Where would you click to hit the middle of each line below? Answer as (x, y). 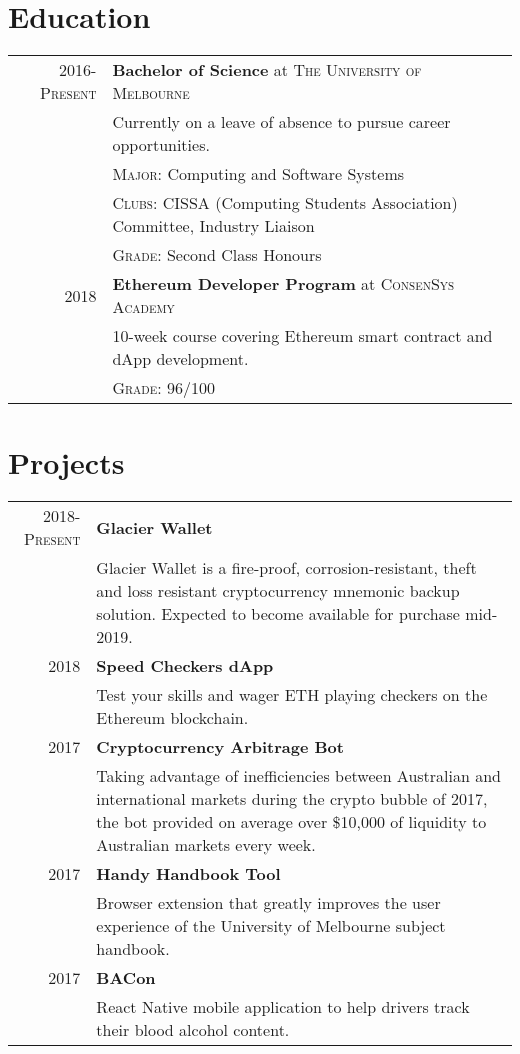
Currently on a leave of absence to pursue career (281, 122)
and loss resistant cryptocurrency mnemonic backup (278, 591)
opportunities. (161, 145)
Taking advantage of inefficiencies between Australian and (299, 776)
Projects (66, 462)
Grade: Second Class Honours (217, 255)
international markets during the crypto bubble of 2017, (292, 799)
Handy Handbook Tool (188, 874)
